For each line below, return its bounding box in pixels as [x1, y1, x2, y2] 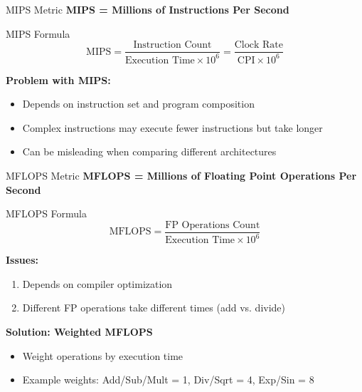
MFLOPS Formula [6, 206, 87, 221]
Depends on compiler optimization [22, 276, 173, 291]
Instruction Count [133, 40, 212, 51]
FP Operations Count [165, 220, 260, 230]
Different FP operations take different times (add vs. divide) [22, 300, 286, 315]
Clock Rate [234, 40, 283, 51]
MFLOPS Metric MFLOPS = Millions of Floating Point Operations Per [6, 167, 357, 182]
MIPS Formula [6, 26, 70, 41]
